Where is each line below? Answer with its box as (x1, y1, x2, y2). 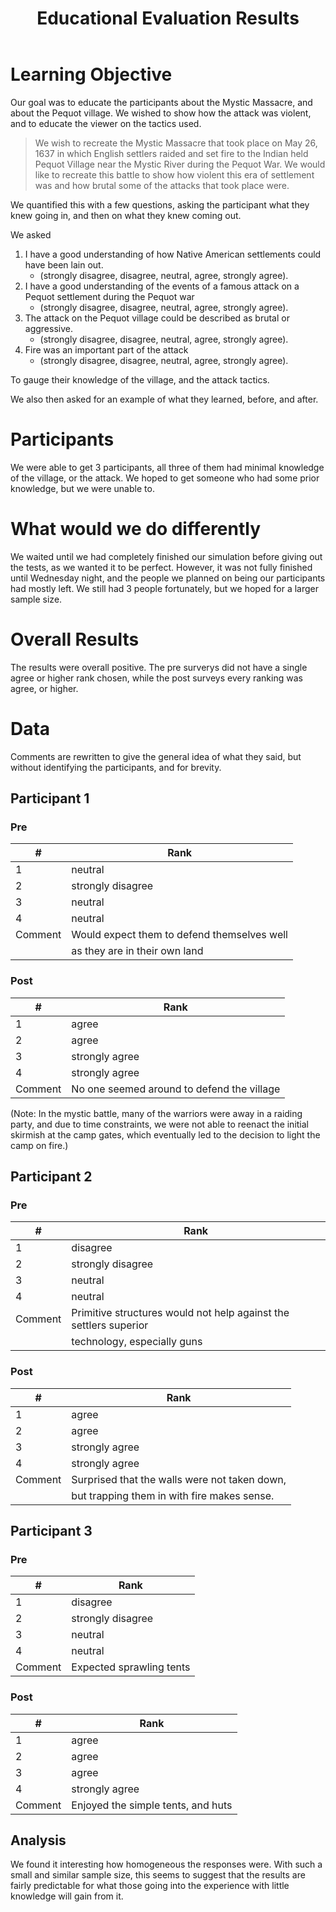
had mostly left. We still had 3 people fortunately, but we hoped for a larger (10, 582, 320, 594)
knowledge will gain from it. (10, 1890, 124, 1902)
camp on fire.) (10, 1139, 69, 1151)
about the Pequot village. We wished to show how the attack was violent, (10, 107, 312, 119)
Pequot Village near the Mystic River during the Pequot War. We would (34, 158, 326, 170)
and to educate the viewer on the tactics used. (10, 117, 202, 129)
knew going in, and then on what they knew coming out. (10, 209, 242, 221)
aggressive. (24, 322, 73, 334)
